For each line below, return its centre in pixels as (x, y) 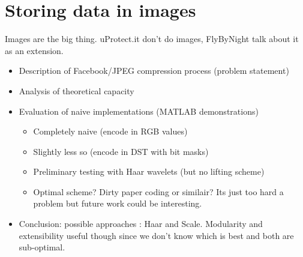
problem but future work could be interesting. (118, 203)
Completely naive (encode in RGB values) (110, 131)
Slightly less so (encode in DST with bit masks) (121, 151)
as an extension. (34, 50)
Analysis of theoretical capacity (76, 90)
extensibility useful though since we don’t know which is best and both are (156, 235)
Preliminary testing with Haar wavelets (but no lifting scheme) (149, 171)
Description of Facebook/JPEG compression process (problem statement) (154, 71)
